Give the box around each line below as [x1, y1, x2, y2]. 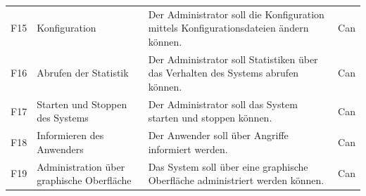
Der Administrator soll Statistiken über [148, 51, 318, 66]
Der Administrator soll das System [148, 96, 298, 111]
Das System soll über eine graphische [148, 159, 308, 174]
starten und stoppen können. [148, 110, 272, 125]
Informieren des [37, 128, 104, 143]
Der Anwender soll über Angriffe [148, 128, 289, 143]
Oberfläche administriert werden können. [148, 173, 324, 188]
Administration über [37, 159, 125, 174]
